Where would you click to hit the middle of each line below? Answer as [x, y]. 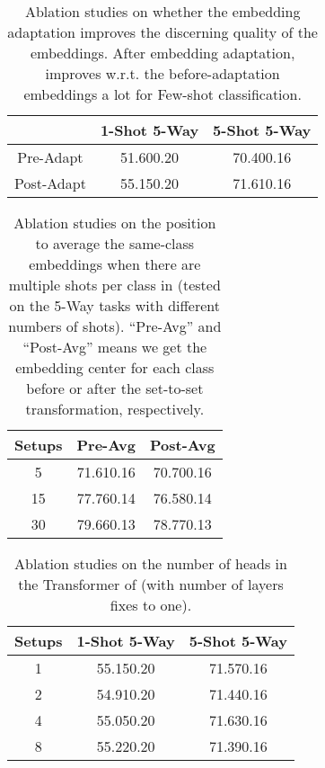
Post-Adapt [50, 183]
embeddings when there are [115, 264]
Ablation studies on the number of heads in [151, 563]
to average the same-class [115, 243]
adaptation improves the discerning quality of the [162, 32]
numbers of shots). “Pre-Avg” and [115, 326]
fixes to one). [151, 605]
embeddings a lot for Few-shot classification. [162, 94]
